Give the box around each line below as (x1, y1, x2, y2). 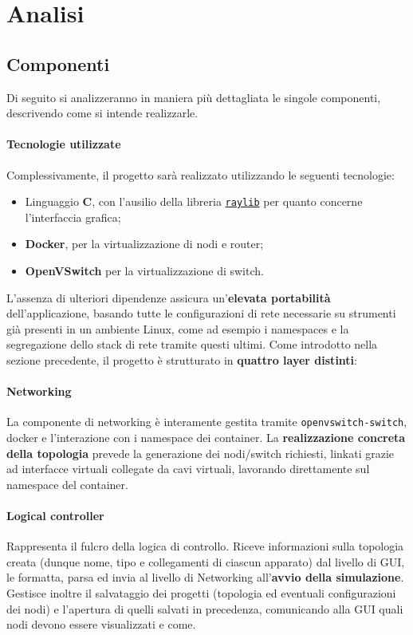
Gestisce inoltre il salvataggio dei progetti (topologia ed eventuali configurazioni (6, 584, 396, 601)
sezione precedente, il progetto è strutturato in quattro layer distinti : (6, 351, 357, 368)
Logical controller (6, 507, 104, 523)
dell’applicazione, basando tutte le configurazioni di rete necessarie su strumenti (6, 305, 396, 321)
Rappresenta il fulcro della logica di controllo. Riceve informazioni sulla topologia (6, 538, 404, 554)
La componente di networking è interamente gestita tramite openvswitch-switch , (6, 413, 407, 430)
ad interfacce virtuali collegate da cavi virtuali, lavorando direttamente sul (6, 460, 370, 477)
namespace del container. (6, 475, 128, 492)
